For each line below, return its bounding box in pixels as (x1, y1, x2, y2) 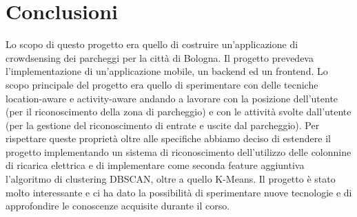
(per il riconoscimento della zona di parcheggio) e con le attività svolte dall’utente (6, 104, 351, 119)
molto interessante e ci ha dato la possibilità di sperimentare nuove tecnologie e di (6, 185, 352, 199)
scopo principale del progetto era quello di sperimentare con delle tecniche (6, 77, 318, 91)
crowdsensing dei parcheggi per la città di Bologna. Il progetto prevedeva (6, 50, 314, 65)
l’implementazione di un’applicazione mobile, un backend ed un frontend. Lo (6, 64, 328, 78)
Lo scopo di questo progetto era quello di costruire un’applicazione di (6, 37, 298, 52)
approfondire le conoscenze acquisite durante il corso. (6, 198, 230, 213)
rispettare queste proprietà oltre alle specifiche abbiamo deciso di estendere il (6, 131, 331, 146)
